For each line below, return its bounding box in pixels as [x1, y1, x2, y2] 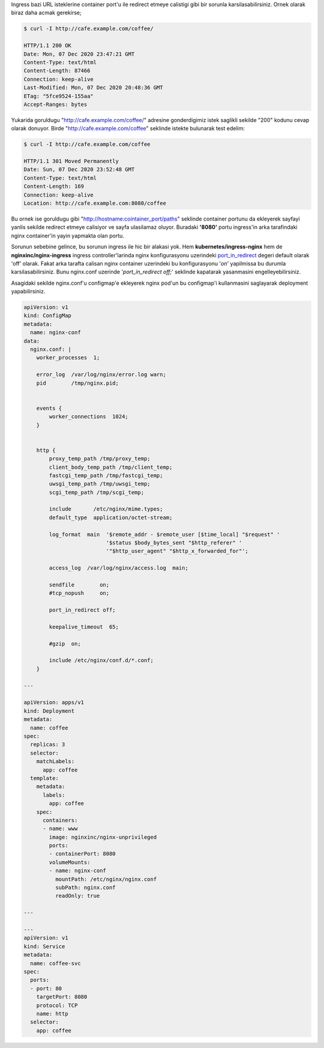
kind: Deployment [23, 707, 75, 714]
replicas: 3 [30, 741, 65, 748]
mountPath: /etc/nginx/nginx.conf [55, 876, 157, 883]
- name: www [43, 825, 78, 832]
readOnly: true [55, 892, 100, 900]
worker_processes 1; [36, 355, 100, 361]
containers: [43, 817, 78, 823]
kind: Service [23, 943, 65, 949]
